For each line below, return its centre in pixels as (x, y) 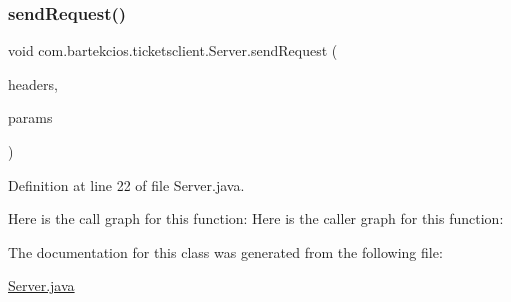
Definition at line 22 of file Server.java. (126, 184)
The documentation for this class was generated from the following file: (225, 251)
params (30, 117)
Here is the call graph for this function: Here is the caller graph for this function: (256, 218)
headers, (33, 83)
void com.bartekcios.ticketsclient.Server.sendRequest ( (173, 50)
